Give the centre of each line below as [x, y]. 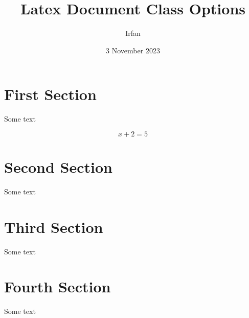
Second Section [58, 167]
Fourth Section [58, 286]
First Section [50, 94]
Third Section [54, 226]
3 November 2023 [133, 50]
